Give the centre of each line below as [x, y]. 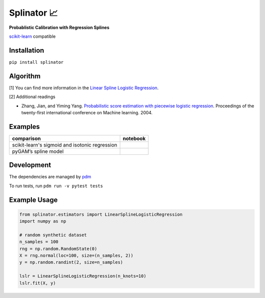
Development [30, 165]
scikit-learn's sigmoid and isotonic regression [65, 145]
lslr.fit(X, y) [38, 283]
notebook [134, 138]
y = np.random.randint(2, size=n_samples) [71, 262]
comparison [26, 138]
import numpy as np [43, 221]
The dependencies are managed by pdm [50, 177]
